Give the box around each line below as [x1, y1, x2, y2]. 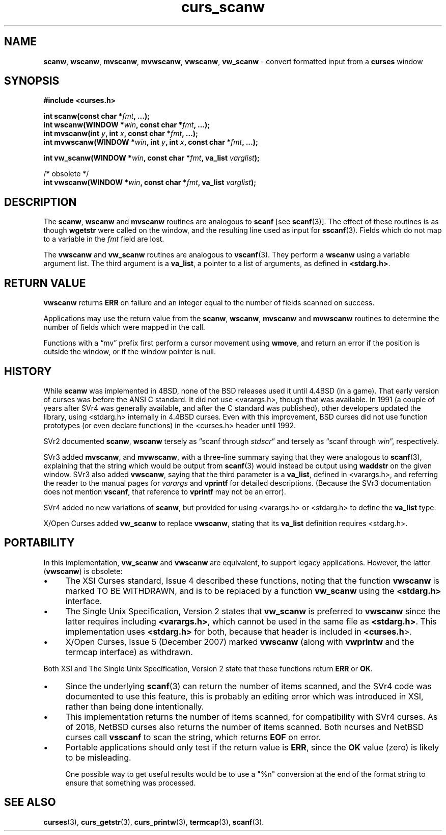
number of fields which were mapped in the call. [43, 323, 205, 332]
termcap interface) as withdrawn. [65, 646, 193, 657]
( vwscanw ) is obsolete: [43, 566, 123, 576]
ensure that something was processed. [65, 778, 196, 787]
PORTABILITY [4, 536, 75, 550]
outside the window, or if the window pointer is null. [43, 347, 216, 356]
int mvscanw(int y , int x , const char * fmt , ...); [43, 129, 198, 138]
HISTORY [4, 364, 52, 378]
